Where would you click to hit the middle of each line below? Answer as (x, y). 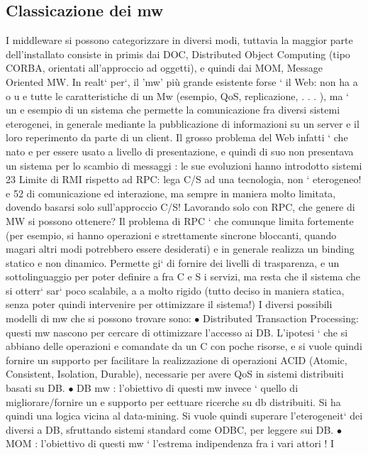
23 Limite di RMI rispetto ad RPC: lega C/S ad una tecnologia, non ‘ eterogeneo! (184, 179)
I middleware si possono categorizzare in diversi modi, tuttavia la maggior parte (179, 40)
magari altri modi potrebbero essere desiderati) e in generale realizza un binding (180, 249)
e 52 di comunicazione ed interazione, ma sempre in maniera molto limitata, (171, 193)
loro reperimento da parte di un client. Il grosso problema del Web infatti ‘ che (177, 137)
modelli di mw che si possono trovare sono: (99, 318)
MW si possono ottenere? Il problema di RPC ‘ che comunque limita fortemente (180, 220)
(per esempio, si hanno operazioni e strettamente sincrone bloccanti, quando (171, 235)
